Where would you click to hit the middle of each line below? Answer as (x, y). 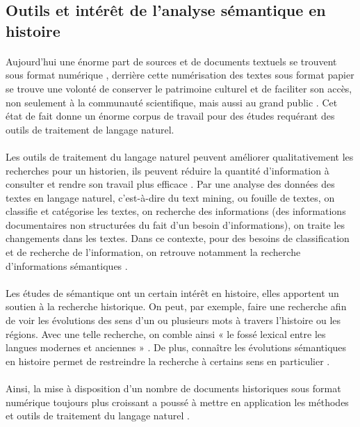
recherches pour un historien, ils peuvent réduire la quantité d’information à (167, 170)
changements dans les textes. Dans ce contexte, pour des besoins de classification (178, 238)
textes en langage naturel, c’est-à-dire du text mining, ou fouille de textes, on (170, 197)
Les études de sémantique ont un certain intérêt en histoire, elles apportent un (172, 292)
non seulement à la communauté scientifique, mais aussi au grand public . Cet (172, 102)
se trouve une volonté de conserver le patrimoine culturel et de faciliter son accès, (179, 88)
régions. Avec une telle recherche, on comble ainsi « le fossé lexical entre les (166, 333)
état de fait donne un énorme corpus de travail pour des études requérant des (170, 116)
